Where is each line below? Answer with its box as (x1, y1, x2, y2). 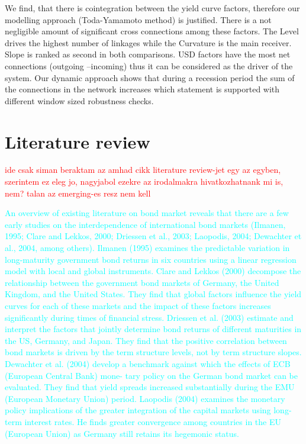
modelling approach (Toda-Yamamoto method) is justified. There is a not (5, 13, 272, 25)
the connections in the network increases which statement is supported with (5, 83, 280, 95)
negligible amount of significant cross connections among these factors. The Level (5, 25, 299, 37)
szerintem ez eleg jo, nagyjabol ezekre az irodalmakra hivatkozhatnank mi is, (5, 175, 284, 188)
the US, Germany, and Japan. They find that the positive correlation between (5, 334, 287, 346)
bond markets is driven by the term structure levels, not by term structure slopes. (5, 346, 302, 358)
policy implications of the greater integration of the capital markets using (5, 404, 271, 416)
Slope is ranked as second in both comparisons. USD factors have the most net (5, 48, 291, 60)
